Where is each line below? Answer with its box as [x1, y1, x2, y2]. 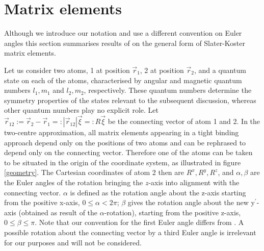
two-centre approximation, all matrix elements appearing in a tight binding [4, 127, 239, 138]
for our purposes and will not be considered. [4, 237, 142, 247]
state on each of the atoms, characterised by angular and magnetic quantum [4, 74, 242, 85]
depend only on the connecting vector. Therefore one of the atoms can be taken [4, 147, 253, 158]
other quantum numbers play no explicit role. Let [4, 105, 159, 115]
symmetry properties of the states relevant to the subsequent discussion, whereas [4, 94, 256, 105]
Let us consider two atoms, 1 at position [4, 64, 130, 75]
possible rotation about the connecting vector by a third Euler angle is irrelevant [4, 227, 256, 238]
